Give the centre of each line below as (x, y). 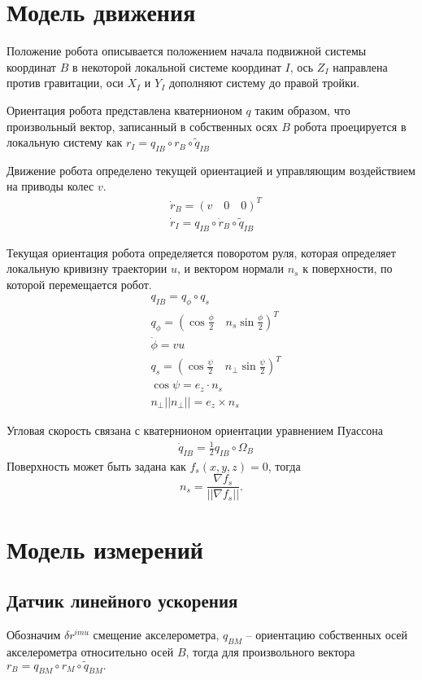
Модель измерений (105, 548)
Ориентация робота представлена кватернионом (124, 110)
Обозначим (34, 635)
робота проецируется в (350, 126)
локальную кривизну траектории (87, 268)
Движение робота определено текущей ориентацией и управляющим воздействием (211, 170)
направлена (360, 66)
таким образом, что (302, 110)
